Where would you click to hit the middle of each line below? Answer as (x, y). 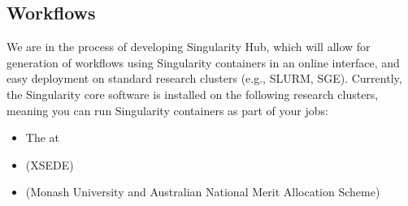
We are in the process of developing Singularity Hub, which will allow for (189, 47)
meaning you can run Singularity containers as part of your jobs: (167, 110)
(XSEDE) (50, 164)
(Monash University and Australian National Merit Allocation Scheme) (203, 192)
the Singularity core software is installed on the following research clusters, (193, 94)
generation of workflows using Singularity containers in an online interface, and (203, 62)
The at (43, 137)
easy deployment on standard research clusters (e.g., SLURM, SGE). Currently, (204, 78)
